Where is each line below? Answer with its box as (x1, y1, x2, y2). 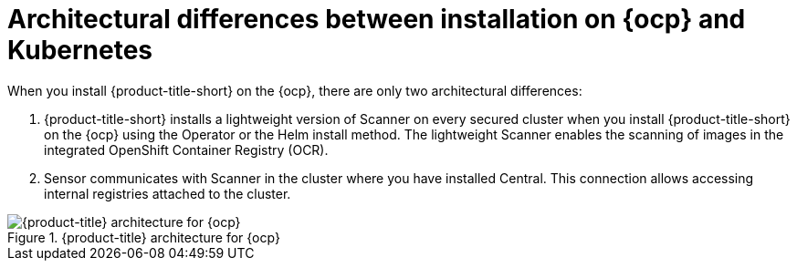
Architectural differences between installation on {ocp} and (7, 4, 746, 35)
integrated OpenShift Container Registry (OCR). (44, 141, 329, 158)
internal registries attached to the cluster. (44, 185, 291, 201)
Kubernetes (7, 35, 153, 66)
